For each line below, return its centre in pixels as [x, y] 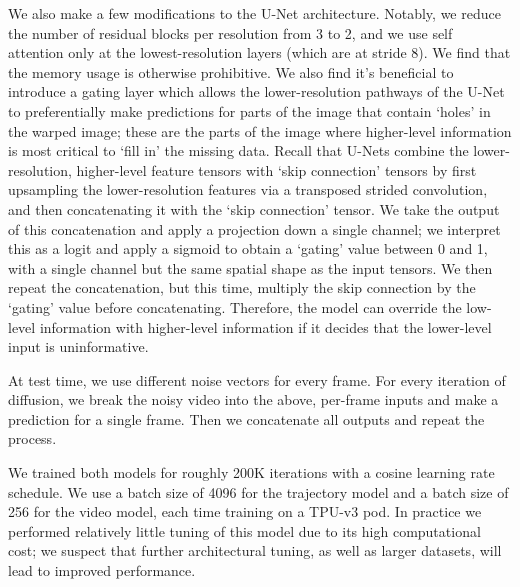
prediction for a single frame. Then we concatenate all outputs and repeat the [246, 418]
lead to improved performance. [102, 570]
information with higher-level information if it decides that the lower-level [265, 326]
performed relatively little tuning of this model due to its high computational [244, 530]
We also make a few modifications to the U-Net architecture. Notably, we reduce [254, 13]
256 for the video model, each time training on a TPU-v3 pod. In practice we [245, 511]
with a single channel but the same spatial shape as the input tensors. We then [250, 267]
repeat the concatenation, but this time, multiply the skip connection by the [242, 287]
